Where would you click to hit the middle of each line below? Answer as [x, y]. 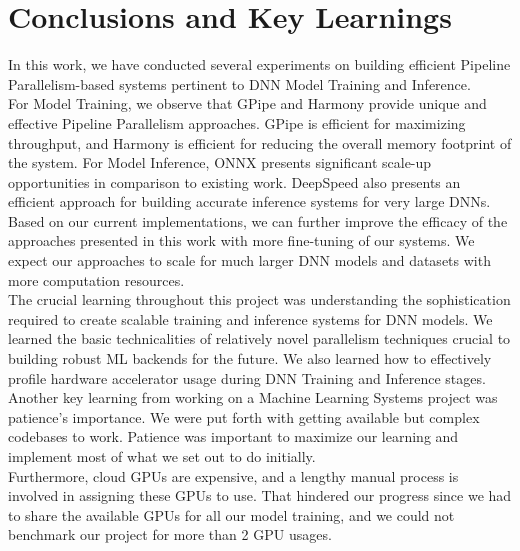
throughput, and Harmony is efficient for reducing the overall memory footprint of [260, 142]
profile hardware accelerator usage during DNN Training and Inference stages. [247, 377]
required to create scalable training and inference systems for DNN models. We [250, 318]
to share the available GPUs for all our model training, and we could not [231, 514]
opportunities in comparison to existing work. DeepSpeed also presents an [234, 181]
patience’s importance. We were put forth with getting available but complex [244, 416]
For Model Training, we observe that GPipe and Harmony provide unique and [247, 103]
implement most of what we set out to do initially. [162, 456]
